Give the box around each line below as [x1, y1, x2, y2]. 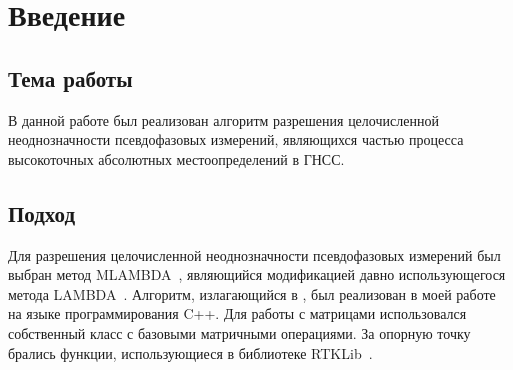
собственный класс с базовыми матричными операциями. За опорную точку [8, 322, 471, 343]
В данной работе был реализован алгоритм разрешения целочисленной [8, 109, 439, 130]
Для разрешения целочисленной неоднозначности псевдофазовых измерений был [8, 244, 501, 265]
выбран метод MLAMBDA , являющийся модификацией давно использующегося [8, 264, 506, 285]
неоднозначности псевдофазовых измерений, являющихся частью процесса [8, 129, 464, 150]
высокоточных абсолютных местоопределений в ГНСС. [8, 148, 345, 169]
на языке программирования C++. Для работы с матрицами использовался [8, 303, 467, 324]
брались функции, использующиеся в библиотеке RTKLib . [8, 342, 373, 363]
